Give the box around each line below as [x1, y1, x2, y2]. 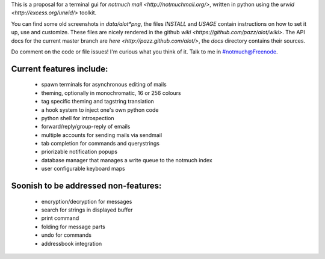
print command [41, 215, 79, 222]
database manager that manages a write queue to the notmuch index [41, 156, 213, 163]
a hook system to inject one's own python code [41, 106, 159, 114]
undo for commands [41, 231, 91, 239]
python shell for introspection [41, 114, 114, 121]
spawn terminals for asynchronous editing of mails [41, 81, 167, 88]
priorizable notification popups [41, 148, 117, 156]
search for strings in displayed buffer [41, 206, 133, 213]
